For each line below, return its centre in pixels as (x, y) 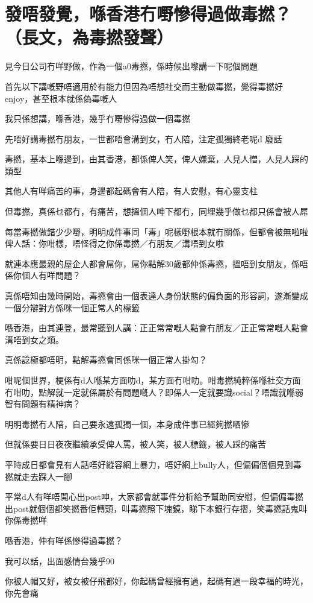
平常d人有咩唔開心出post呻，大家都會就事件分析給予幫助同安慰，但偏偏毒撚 (154, 497)
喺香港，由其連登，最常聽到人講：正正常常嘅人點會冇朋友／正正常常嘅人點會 (156, 328)
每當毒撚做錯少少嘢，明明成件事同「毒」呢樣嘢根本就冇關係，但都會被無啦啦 (156, 231)
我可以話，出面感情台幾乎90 (60, 560)
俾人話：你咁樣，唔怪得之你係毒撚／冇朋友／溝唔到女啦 (114, 243)
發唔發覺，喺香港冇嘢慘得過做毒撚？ (148, 14)
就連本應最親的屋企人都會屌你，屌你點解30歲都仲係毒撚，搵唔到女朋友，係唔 (156, 263)
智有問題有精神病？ (43, 404)
